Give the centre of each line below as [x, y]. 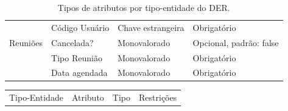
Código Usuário [80, 27]
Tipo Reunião [77, 57]
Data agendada [79, 72]
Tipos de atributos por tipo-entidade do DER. [144, 7]
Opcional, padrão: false [236, 42]
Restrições [158, 97]
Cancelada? [72, 42]
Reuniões [26, 42]
